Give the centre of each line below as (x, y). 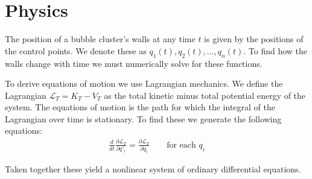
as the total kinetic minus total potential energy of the (205, 95)
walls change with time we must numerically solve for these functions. (134, 63)
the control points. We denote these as (76, 50)
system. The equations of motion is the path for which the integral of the (140, 107)
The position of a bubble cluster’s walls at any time (100, 39)
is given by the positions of (254, 39)
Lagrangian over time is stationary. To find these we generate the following (143, 118)
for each (181, 145)
